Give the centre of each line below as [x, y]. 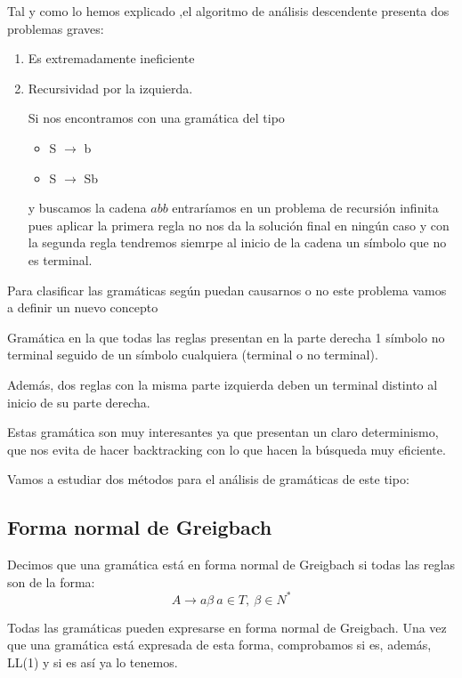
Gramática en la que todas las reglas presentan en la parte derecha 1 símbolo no [226, 337]
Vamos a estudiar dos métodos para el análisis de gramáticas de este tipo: [208, 479]
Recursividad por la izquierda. [110, 88]
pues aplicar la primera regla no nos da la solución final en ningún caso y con [239, 225]
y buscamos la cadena [87, 208]
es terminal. [60, 259]
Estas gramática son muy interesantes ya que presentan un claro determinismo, [223, 432]
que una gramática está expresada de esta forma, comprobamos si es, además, [219, 645]
